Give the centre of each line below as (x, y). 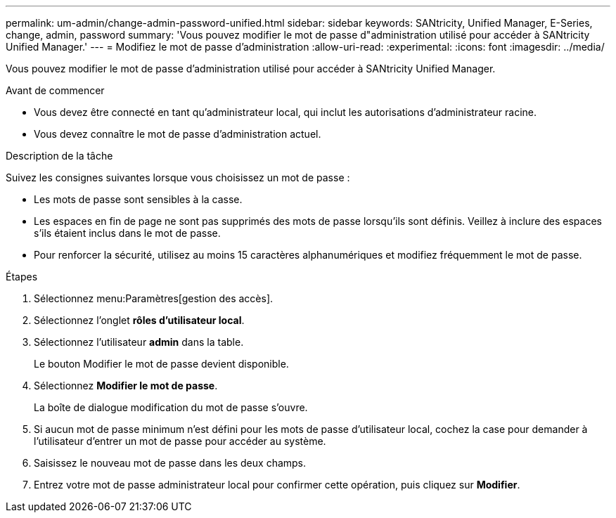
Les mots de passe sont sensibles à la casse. (138, 199)
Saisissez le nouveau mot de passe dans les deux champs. (170, 463)
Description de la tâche (59, 156)
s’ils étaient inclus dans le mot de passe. (127, 233)
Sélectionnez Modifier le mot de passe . (126, 386)
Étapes (22, 277)
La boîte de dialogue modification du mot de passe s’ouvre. (171, 407)
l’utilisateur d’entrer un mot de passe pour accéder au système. (180, 441)
